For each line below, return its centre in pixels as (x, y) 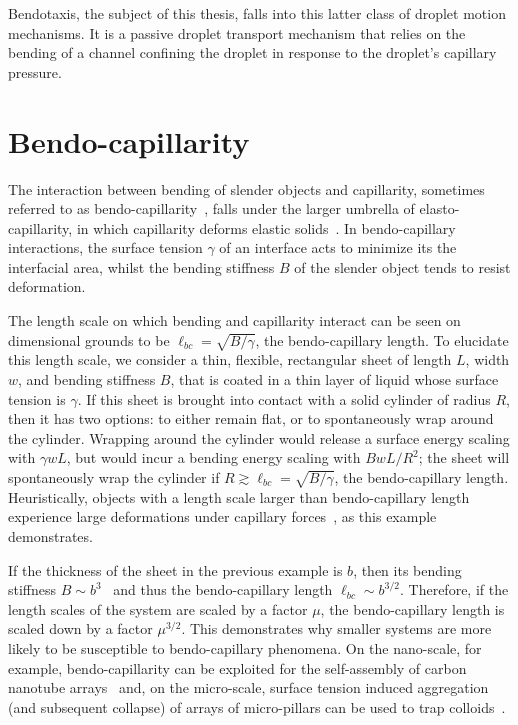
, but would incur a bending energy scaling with (213, 457)
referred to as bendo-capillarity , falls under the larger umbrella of (211, 208)
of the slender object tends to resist (402, 266)
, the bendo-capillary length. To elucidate (382, 339)
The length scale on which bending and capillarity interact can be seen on (234, 320)
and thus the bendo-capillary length (223, 589)
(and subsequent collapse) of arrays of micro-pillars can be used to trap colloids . (257, 706)
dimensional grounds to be (89, 339)
